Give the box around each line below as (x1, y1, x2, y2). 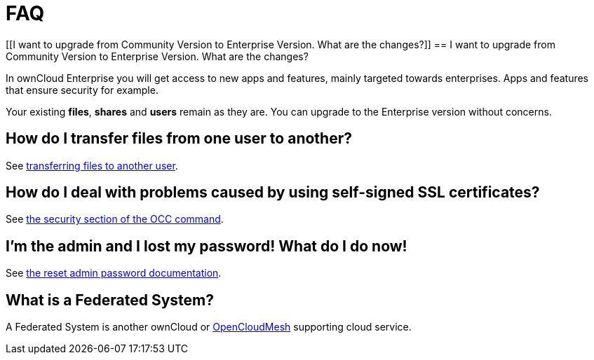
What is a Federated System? (6, 291, 215, 309)
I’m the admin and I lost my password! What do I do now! (6, 237, 407, 255)
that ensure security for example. (6, 83, 158, 96)
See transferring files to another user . (6, 159, 178, 172)
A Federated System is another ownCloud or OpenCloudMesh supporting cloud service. (6, 321, 412, 333)
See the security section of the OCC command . (6, 213, 224, 226)
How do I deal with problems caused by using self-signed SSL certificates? (6, 184, 540, 202)
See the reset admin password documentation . (6, 267, 222, 279)
